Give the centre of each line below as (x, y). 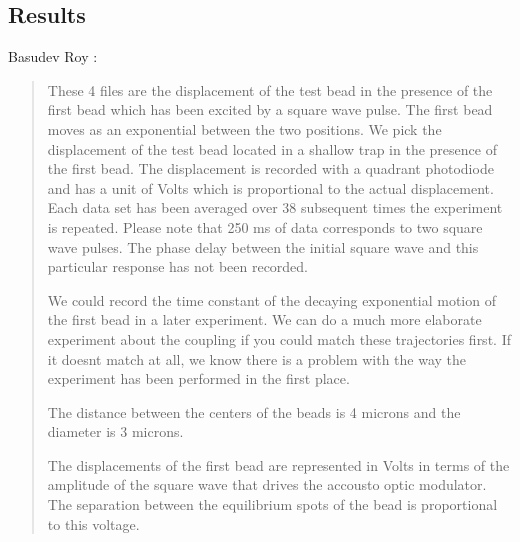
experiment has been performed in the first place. (198, 378)
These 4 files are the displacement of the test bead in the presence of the (270, 89)
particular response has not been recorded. (178, 266)
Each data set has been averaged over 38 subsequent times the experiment (275, 207)
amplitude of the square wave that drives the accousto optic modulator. (267, 484)
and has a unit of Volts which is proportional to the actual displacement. (270, 187)
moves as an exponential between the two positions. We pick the (244, 128)
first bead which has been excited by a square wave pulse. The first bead (270, 109)
